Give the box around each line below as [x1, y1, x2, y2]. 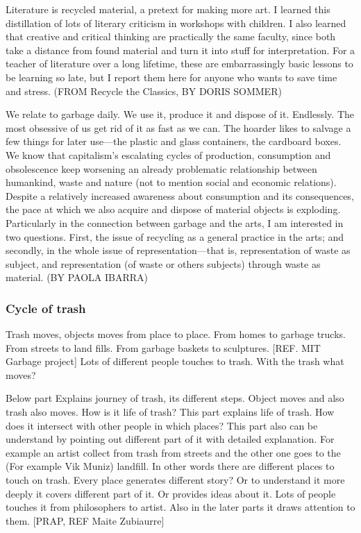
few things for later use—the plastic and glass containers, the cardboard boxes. [6, 134, 342, 149]
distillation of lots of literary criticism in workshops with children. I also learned [6, 15, 346, 30]
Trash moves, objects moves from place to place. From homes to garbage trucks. [6, 327, 346, 341]
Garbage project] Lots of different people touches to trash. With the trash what [6, 354, 344, 369]
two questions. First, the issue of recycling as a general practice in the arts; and [6, 229, 344, 244]
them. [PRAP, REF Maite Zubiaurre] [6, 513, 165, 527]
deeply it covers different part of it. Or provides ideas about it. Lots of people [6, 486, 336, 500]
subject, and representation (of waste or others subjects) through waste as [6, 256, 321, 271]
